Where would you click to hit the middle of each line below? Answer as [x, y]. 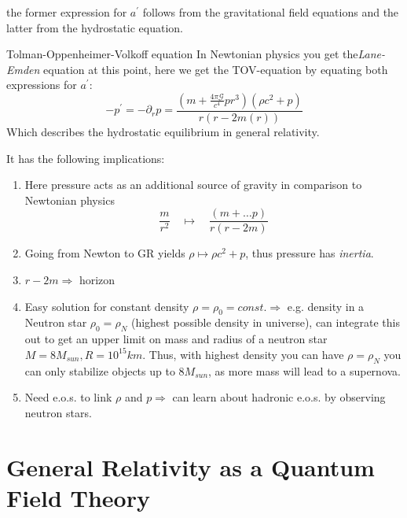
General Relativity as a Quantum [191, 466]
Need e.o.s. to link [68, 397]
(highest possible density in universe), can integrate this [265, 322]
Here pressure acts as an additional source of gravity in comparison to [193, 185]
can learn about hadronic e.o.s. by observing [279, 397]
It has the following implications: [86, 158]
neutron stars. [58, 412]
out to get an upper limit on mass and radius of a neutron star [176, 339]
